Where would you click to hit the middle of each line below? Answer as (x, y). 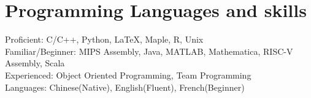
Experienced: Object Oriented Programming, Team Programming (128, 75)
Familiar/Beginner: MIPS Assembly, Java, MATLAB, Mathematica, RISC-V (149, 51)
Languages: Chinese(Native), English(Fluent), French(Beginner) (125, 87)
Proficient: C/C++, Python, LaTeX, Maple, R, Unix (104, 39)
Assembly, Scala (35, 63)
